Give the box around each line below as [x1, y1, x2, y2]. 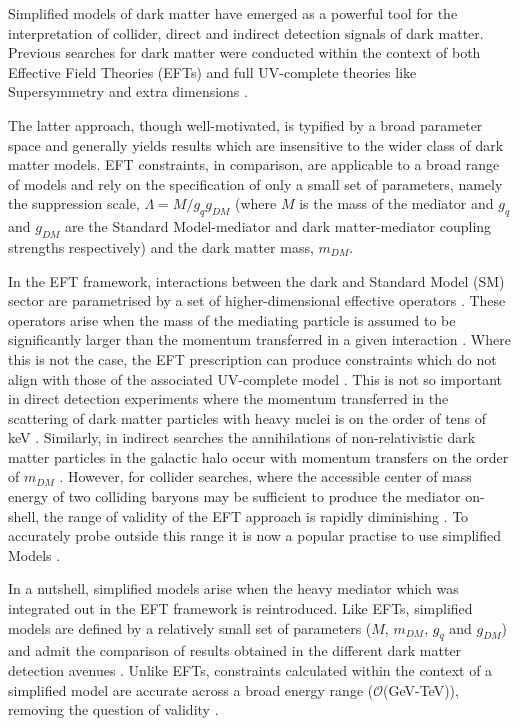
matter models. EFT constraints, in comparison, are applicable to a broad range [8, 154, 500, 175]
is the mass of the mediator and [299, 193, 494, 214]
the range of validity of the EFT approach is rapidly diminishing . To [43, 505, 469, 526]
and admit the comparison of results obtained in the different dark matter [8, 640, 462, 661]
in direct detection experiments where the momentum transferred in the [8, 388, 449, 409]
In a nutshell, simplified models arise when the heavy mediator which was [8, 578, 459, 599]
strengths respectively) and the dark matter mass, [8, 236, 314, 257]
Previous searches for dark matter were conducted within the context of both [8, 42, 481, 63]
